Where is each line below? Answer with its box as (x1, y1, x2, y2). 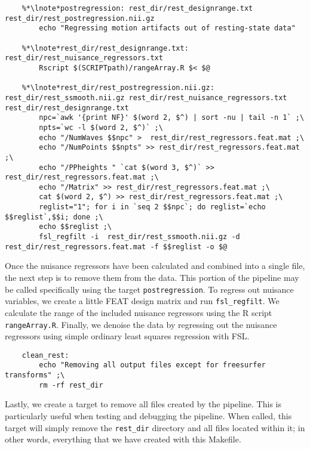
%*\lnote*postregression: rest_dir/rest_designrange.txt (22, 4, 253, 13)
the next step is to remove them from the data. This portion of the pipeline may (5, 271, 299, 283)
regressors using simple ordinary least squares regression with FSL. (5, 330, 250, 342)
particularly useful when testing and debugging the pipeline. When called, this (5, 409, 292, 422)
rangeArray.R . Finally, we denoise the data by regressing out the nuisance (5, 318, 277, 330)
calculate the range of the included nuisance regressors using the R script (5, 306, 272, 318)
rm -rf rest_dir (39, 380, 103, 389)
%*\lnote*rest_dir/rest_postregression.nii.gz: (22, 83, 214, 92)
